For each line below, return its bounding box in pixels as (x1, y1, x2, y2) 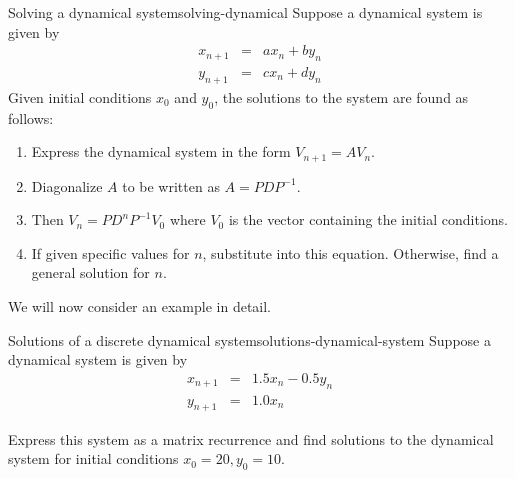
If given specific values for (31, 242, 190, 263)
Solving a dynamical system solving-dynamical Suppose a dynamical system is (8, 2, 483, 22)
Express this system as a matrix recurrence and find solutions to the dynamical (8, 428, 494, 449)
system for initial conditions (8, 448, 179, 469)
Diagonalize (31, 175, 103, 196)
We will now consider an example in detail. (8, 296, 272, 317)
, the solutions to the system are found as (214, 86, 469, 107)
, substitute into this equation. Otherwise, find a (202, 242, 499, 263)
